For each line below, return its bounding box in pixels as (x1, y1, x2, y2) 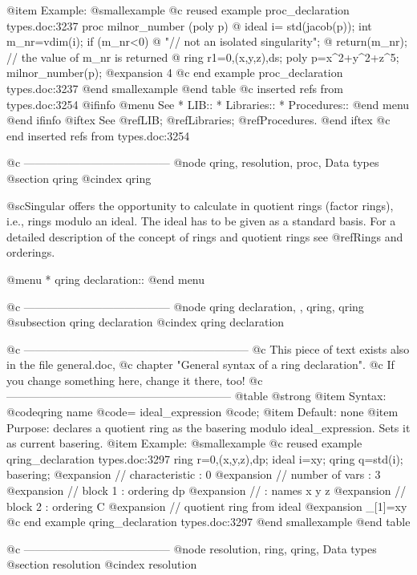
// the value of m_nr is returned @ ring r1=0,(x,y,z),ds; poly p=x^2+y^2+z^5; (6, 48, 399, 65)
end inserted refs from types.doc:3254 (6, 127, 190, 144)
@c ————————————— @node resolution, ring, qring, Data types (6, 540, 377, 557)
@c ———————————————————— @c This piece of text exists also (6, 340, 410, 357)
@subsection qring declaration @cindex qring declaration (6, 314, 285, 330)
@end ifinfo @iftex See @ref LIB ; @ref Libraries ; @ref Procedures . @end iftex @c (6, 111, 391, 128)
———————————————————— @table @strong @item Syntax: (6, 387, 387, 404)
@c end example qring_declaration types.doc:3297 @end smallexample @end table (6, 513, 411, 530)
